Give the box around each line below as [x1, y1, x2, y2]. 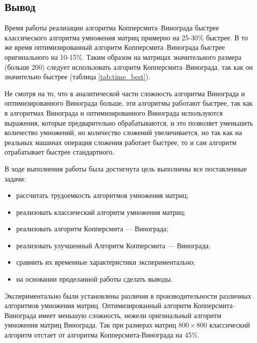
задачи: [4, 173, 26, 183]
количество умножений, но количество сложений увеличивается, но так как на [4, 127, 242, 138]
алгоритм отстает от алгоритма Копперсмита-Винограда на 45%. [4, 330, 199, 340]
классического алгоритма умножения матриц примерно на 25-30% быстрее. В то [4, 32, 248, 42]
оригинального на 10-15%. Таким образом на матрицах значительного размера [4, 51, 242, 62]
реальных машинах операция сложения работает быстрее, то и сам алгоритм [4, 137, 237, 147]
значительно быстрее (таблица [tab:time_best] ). [4, 71, 151, 82]
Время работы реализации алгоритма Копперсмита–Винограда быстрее [4, 22, 219, 33]
